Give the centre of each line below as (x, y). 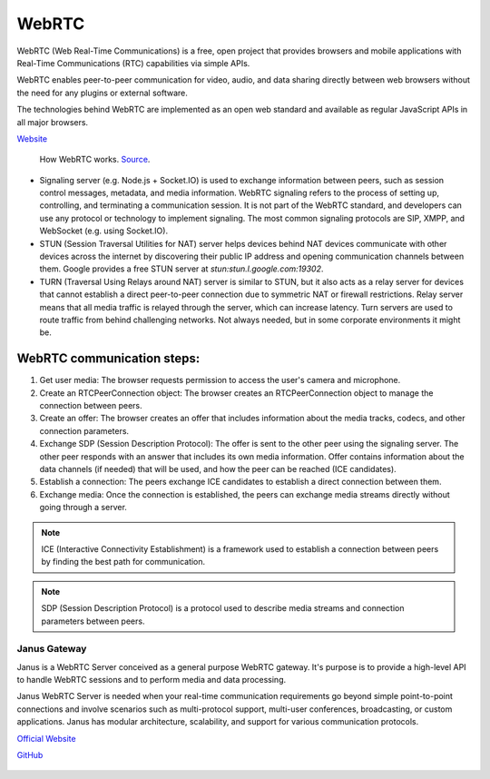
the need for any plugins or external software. (102, 93)
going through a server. (83, 508)
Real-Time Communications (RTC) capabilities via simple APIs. (133, 63)
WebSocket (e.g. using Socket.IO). (103, 231)
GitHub (30, 755)
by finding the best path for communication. (123, 562)
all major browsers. (53, 122)
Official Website (46, 738)
